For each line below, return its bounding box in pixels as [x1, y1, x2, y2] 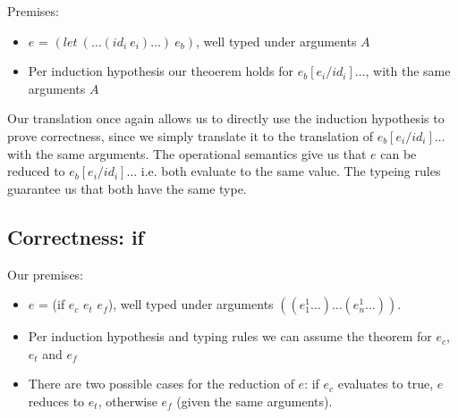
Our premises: [7, 264, 84, 283]
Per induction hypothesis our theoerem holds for [28, 62, 293, 80]
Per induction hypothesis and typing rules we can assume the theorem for [28, 327, 432, 346]
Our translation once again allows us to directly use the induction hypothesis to [7, 109, 445, 128]
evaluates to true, [337, 374, 434, 393]
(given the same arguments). [176, 391, 333, 410]
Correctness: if [7, 222, 144, 250]
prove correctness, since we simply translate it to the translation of [7, 126, 373, 145]
